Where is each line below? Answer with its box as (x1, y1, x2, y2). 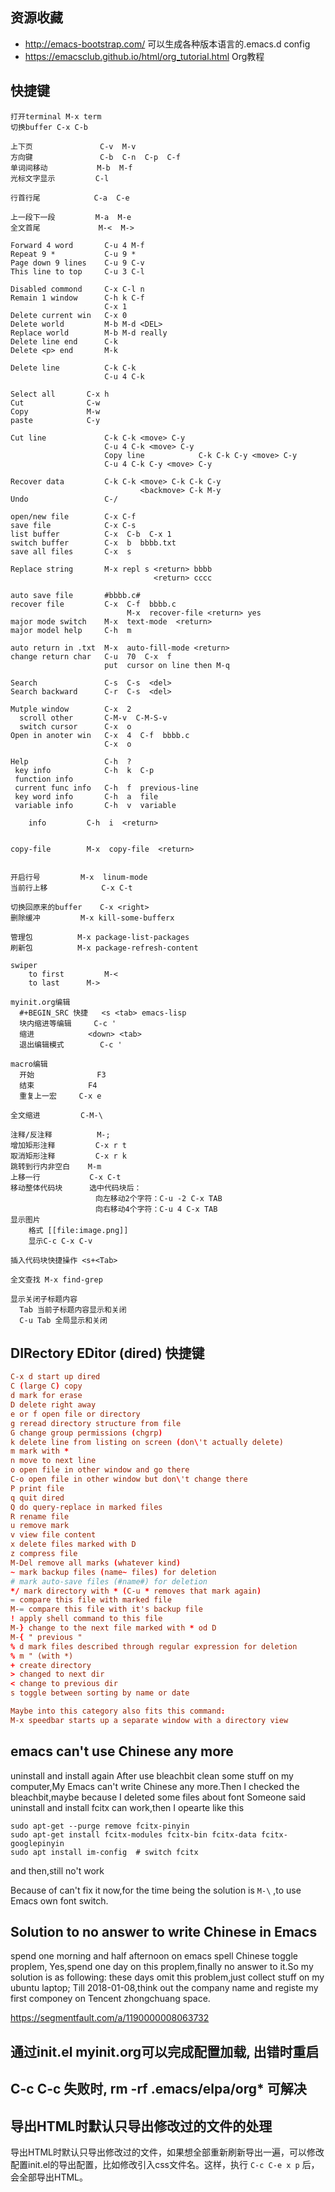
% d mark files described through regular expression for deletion (10, 1641, 298, 1652)
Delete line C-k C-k (10, 363, 137, 373)
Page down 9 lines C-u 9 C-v (10, 258, 145, 268)
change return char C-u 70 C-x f (10, 651, 172, 662)
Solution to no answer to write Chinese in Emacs (10, 1924, 318, 1941)
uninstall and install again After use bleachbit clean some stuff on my (10, 1769, 294, 1782)
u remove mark (10, 1521, 70, 1531)
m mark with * (10, 1446, 70, 1457)
